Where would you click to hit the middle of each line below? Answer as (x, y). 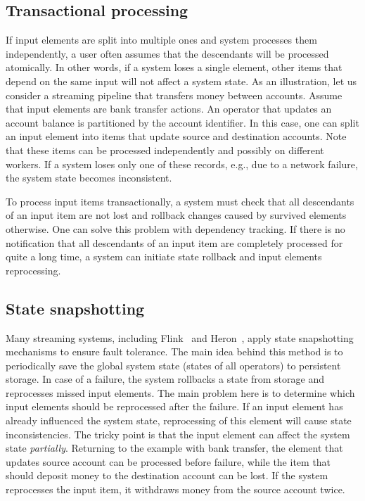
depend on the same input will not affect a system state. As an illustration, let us (181, 81)
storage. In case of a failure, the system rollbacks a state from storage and (165, 379)
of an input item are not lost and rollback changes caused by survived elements (176, 215)
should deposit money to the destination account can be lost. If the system (167, 475)
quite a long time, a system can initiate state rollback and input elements (164, 256)
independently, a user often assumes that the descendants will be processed (167, 53)
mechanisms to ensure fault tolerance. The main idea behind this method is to (174, 351)
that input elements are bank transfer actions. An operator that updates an (169, 109)
